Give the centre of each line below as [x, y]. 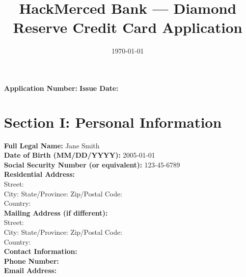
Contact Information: [41, 251]
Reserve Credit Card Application [128, 27]
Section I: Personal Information [113, 122]
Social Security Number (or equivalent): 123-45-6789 [92, 164]
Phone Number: [32, 261]
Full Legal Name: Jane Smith [52, 145]
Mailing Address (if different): [56, 212]
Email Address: [30, 270]
